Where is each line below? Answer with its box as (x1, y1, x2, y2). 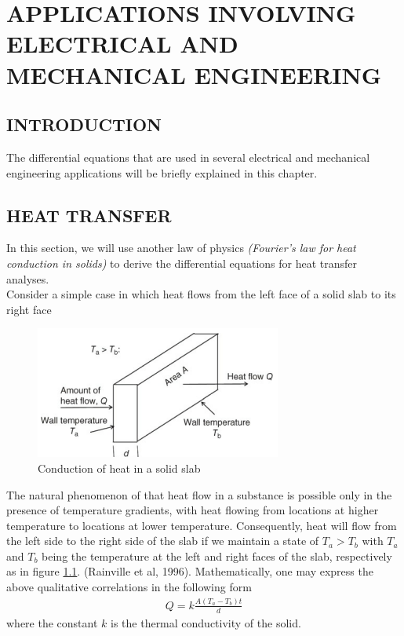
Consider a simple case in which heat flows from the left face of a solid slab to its (6, 286, 396, 302)
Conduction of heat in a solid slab (38, 459, 201, 476)
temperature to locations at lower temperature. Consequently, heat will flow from (6, 517, 397, 533)
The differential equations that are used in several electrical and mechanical (6, 148, 370, 165)
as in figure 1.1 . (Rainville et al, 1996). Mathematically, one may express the (6, 563, 373, 579)
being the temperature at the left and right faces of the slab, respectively (42, 547, 392, 564)
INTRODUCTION (6, 112, 162, 137)
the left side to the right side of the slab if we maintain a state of (6, 532, 319, 549)
